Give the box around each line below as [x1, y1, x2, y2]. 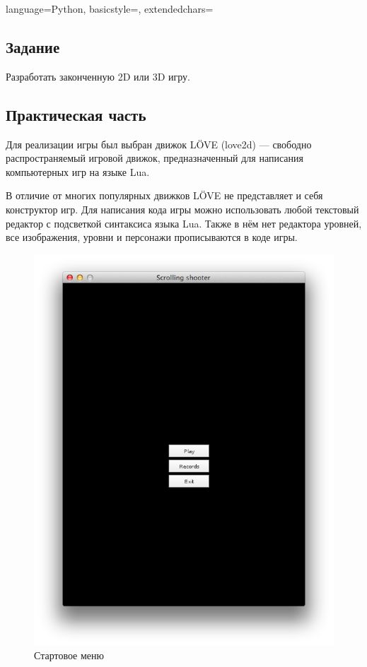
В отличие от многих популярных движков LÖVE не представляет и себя [6, 188, 323, 203]
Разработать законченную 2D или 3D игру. [6, 69, 190, 83]
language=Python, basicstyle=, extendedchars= [6, 1, 214, 16]
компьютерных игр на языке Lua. [6, 164, 150, 179]
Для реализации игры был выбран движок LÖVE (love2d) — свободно [6, 136, 312, 151]
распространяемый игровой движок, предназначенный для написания [6, 150, 303, 165]
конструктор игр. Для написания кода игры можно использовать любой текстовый [6, 201, 359, 216]
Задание [6, 35, 60, 57]
